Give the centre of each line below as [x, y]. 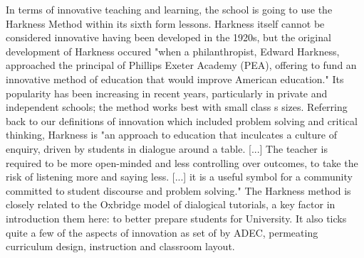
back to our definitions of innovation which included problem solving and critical [182, 120]
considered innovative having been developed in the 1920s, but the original [168, 37]
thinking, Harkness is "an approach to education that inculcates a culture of [171, 135]
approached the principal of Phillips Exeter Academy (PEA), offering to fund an [181, 65]
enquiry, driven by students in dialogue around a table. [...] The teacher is [167, 148]
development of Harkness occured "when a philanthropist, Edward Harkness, [173, 51]
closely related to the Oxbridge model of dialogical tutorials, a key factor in [171, 204]
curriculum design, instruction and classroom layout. [120, 246]
